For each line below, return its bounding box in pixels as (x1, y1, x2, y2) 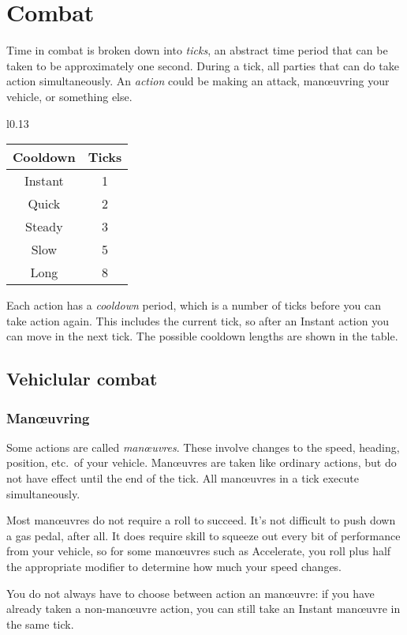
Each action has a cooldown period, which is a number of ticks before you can (6, 297, 381, 314)
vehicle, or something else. (6, 88, 133, 104)
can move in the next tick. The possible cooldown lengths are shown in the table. (6, 328, 398, 344)
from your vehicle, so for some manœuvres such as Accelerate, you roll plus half (6, 543, 391, 559)
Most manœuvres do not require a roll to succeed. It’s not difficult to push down (6, 512, 396, 528)
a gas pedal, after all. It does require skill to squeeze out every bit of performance (6, 527, 401, 543)
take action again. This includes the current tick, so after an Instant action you (6, 312, 389, 329)
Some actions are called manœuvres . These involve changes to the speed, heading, (6, 438, 400, 455)
